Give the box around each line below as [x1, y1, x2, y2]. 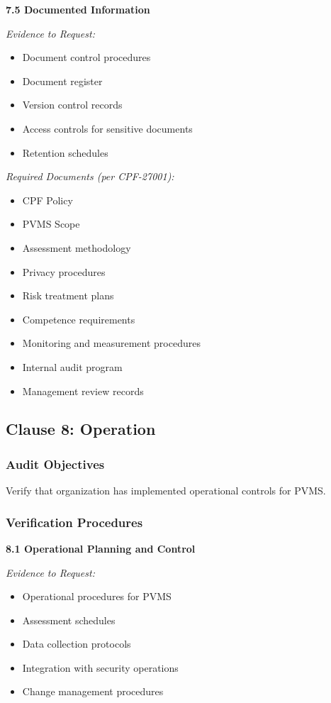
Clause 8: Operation [6, 418, 156, 440]
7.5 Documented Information [6, 2, 150, 16]
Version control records [22, 97, 123, 112]
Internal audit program [22, 359, 123, 374]
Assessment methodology [22, 240, 131, 255]
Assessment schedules [22, 612, 116, 627]
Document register [22, 73, 103, 88]
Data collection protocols [22, 636, 131, 651]
